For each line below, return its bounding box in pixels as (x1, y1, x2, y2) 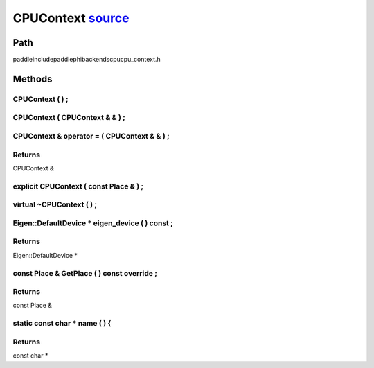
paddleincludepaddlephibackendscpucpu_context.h (12, 55, 161, 64)
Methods (12, 73, 53, 85)
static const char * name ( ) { (12, 319, 112, 328)
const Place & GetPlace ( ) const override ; (12, 268, 157, 278)
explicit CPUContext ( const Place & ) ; (12, 181, 144, 191)
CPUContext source (12, 10, 130, 26)
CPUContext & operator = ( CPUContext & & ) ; (12, 131, 170, 141)
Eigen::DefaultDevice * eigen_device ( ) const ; (12, 218, 173, 228)
